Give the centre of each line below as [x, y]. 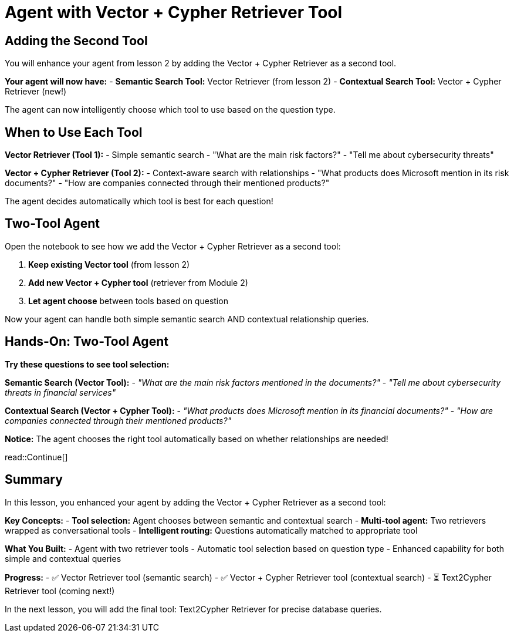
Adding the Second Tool [76, 41]
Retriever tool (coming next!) [60, 591]
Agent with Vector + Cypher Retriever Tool [174, 12]
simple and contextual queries [63, 558]
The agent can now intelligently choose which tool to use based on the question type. [170, 110]
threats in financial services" [60, 392]
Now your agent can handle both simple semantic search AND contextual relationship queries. [187, 319]
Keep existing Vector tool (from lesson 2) [109, 264]
